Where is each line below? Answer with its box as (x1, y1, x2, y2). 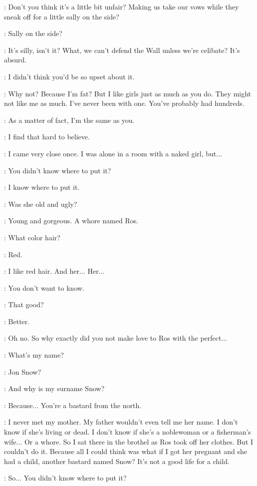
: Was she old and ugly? (4, 198, 77, 209)
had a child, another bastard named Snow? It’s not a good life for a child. (4, 456, 230, 466)
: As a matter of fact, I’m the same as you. (4, 114, 135, 125)
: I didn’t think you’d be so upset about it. (4, 71, 135, 81)
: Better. (4, 316, 30, 326)
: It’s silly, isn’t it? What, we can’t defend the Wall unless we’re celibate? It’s (4, 44, 240, 55)
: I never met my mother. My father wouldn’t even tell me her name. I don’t (4, 417, 238, 427)
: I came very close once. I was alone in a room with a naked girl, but (4, 148, 217, 158)
